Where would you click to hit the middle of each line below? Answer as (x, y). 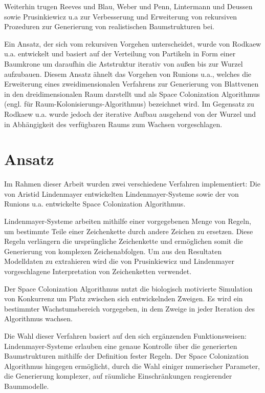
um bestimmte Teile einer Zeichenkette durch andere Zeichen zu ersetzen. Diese (129, 231)
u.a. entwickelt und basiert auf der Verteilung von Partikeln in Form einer (120, 54)
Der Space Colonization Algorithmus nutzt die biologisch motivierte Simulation (128, 288)
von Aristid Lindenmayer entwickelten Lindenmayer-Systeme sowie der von (122, 193)
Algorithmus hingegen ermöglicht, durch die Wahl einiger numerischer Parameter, (132, 366)
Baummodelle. (27, 386)
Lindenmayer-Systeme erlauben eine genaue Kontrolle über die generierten (121, 346)
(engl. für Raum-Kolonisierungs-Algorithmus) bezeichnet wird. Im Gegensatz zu (129, 104)
